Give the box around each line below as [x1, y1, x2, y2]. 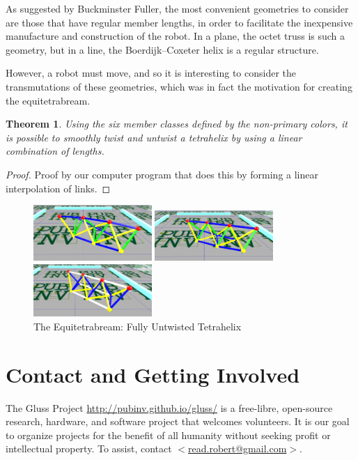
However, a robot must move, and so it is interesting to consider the [6, 66, 296, 80]
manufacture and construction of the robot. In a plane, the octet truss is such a [6, 29, 345, 43]
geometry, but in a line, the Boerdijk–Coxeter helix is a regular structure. [6, 42, 319, 56]
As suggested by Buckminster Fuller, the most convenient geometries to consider [6, 1, 349, 15]
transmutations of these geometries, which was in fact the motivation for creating [6, 79, 352, 93]
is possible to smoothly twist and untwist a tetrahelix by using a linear [6, 130, 302, 144]
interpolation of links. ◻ [6, 181, 111, 195]
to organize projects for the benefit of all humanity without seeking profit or [6, 427, 331, 442]
